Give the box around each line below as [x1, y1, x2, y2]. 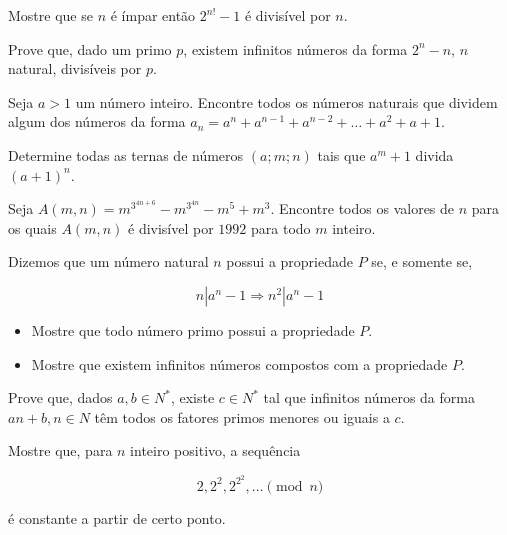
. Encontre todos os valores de [270, 198, 455, 219]
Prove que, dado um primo [8, 38, 172, 59]
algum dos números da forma [8, 111, 186, 132]
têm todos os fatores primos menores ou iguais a [94, 406, 390, 427]
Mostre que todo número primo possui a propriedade [31, 319, 355, 340]
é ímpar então [110, 5, 196, 25]
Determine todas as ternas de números [8, 144, 244, 165]
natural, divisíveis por [8, 58, 142, 79]
